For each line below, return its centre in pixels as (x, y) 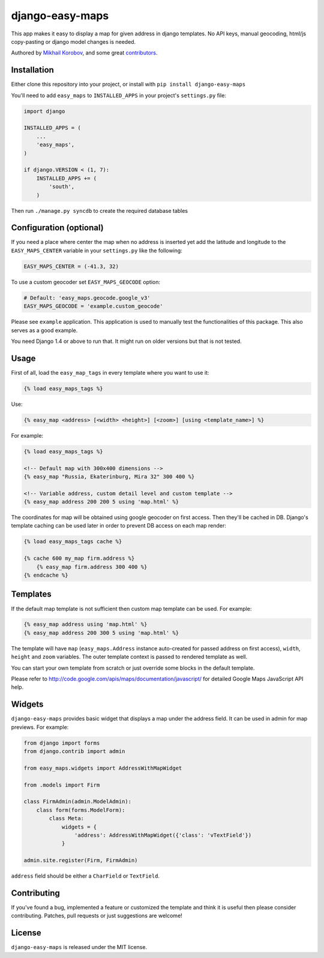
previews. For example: (40, 727)
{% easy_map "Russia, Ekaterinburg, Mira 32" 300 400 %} (109, 476)
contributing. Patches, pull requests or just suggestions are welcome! (97, 916)
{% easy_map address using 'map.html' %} (85, 624)
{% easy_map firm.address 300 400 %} (92, 567)
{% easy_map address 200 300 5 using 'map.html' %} (101, 633)
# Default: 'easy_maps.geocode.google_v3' (87, 298)
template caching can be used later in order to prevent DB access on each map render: (118, 526)
